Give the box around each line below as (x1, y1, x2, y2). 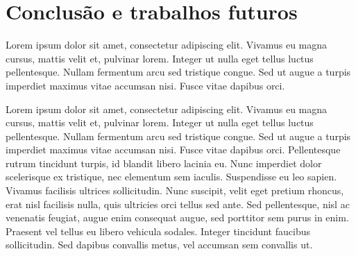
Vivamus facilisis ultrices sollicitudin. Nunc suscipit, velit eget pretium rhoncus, (6, 183, 344, 198)
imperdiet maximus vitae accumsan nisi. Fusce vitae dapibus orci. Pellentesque (6, 142, 341, 157)
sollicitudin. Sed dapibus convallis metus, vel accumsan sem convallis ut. (6, 237, 313, 252)
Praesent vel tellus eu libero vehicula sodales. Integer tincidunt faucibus (6, 223, 310, 238)
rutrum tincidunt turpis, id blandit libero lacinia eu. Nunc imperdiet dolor (6, 155, 322, 170)
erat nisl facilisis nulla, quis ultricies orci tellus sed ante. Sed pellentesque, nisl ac (6, 196, 350, 211)
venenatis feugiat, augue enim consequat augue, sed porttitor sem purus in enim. (6, 210, 349, 225)
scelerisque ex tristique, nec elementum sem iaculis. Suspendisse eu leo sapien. (6, 169, 337, 184)
